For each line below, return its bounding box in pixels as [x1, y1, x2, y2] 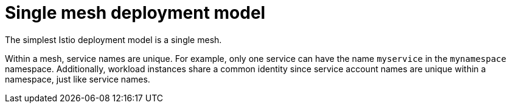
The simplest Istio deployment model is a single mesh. [5, 34, 222, 45]
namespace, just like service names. [5, 73, 150, 84]
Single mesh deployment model [5, 2, 266, 23]
